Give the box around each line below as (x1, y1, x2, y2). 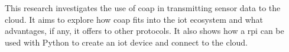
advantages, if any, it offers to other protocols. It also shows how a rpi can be (5, 25, 284, 37)
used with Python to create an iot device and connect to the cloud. (5, 36, 248, 48)
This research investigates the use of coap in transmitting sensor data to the (5, 2, 281, 13)
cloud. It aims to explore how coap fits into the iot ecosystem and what (5, 13, 264, 25)
